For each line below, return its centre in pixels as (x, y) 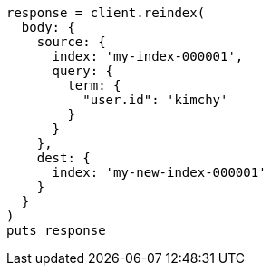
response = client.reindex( (106, 13)
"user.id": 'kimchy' (155, 100)
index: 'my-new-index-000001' (159, 172)
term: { (94, 85)
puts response (56, 230)
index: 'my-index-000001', (148, 56)
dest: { (63, 158)
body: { (48, 27)
